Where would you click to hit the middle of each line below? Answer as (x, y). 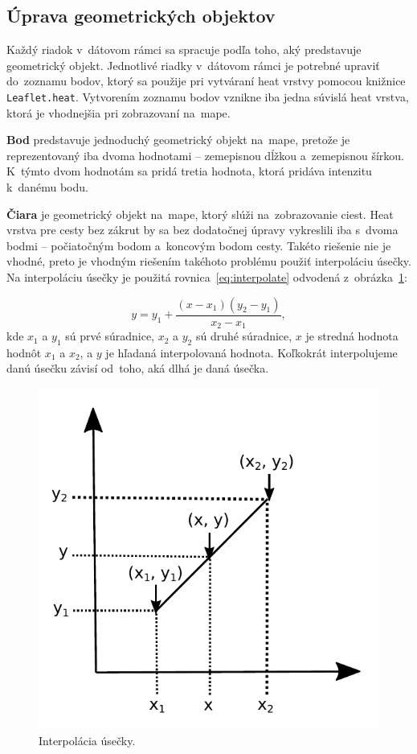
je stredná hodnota (352, 336)
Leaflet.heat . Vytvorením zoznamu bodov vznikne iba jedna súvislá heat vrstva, (208, 96)
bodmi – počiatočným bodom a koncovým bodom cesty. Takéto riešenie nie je (199, 245)
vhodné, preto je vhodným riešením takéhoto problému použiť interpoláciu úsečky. (209, 261)
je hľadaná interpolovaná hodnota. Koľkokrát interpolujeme (251, 352)
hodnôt (24, 352)
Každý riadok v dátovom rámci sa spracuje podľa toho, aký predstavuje (184, 49)
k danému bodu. (47, 187)
